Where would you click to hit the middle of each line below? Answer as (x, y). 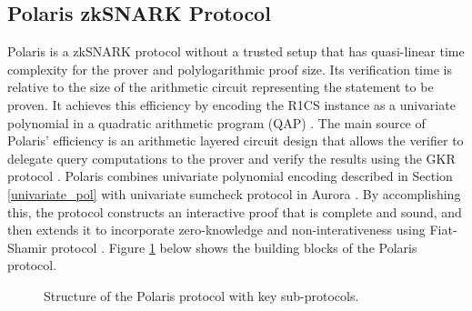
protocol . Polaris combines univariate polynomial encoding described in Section (230, 176)
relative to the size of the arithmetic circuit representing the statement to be (221, 87)
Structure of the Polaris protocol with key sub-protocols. (201, 295)
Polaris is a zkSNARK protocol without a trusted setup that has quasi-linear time (236, 51)
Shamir (27, 247)
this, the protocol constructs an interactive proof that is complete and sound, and (235, 211)
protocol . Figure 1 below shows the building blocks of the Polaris (234, 247)
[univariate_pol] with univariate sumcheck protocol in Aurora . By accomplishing (234, 193)
